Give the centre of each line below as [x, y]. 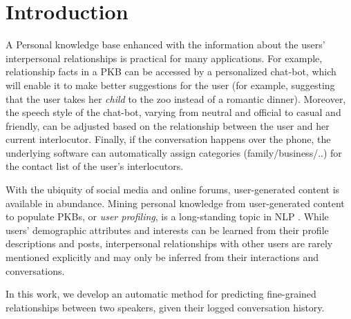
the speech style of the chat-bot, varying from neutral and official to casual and [173, 112]
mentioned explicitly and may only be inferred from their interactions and [162, 257]
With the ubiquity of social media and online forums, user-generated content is [173, 190]
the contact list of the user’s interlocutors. [95, 166]
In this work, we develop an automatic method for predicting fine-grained [161, 294]
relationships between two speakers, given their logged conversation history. [165, 307]
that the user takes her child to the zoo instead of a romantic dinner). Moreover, [176, 98]
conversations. [35, 270]
